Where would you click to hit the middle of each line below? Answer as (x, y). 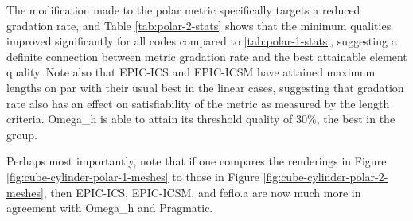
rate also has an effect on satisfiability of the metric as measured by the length (198, 103)
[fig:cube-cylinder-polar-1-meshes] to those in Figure (133, 176)
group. (22, 134)
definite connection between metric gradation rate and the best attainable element (207, 56)
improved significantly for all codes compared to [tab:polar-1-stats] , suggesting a (202, 41)
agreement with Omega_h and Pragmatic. (110, 208)
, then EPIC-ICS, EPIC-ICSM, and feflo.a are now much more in (202, 192)
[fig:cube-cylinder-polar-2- (325, 176)
